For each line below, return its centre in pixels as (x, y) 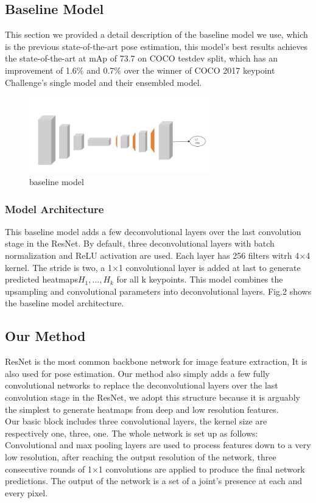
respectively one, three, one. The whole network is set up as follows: (132, 433)
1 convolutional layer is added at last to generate (209, 267)
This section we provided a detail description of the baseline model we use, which (156, 34)
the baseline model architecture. (65, 303)
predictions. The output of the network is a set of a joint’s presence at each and (154, 481)
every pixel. (26, 492)
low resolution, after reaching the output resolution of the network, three (141, 456)
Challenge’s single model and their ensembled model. (104, 82)
